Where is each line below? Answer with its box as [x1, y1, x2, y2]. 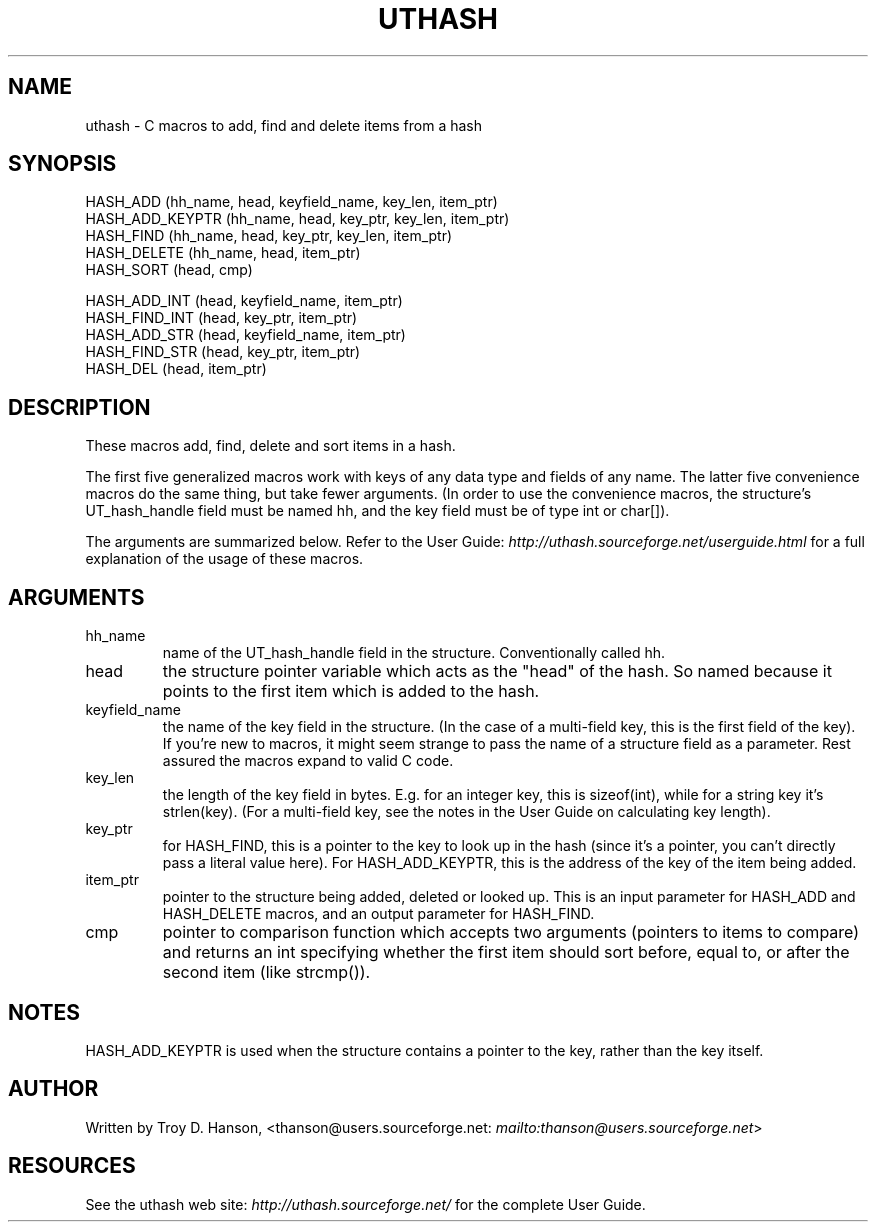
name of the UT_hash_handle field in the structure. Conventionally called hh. [162, 644, 666, 662]
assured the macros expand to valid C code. [162, 752, 454, 770]
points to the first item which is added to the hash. [162, 681, 540, 702]
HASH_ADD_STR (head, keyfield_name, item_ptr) [85, 326, 406, 344]
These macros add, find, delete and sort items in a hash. [85, 437, 456, 455]
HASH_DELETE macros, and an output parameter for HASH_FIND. [162, 905, 595, 923]
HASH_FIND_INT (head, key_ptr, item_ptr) [85, 309, 358, 327]
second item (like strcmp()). [162, 962, 371, 983]
